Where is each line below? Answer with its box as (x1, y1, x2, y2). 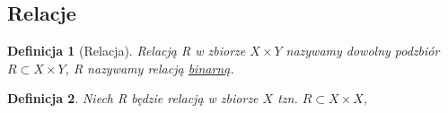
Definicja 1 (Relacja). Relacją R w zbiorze (7, 41, 246, 60)
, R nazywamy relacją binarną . (65, 58, 234, 77)
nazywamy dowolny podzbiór (285, 41, 440, 60)
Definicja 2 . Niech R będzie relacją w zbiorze (7, 89, 259, 108)
